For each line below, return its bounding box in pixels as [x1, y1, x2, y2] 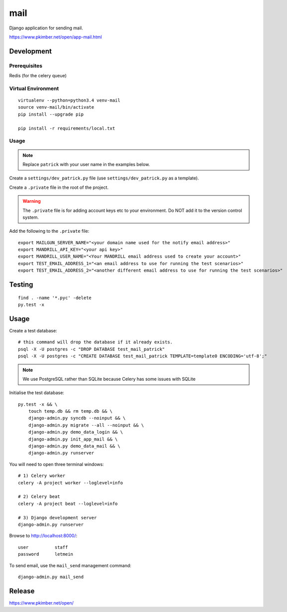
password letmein [18, 551, 74, 557]
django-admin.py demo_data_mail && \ [28, 444, 120, 449]
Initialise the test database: [9, 390, 65, 396]
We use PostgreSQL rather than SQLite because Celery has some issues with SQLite [22, 376, 196, 382]
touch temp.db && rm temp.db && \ [28, 409, 113, 414]
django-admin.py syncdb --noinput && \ [28, 415, 126, 421]
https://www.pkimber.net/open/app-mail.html [9, 34, 102, 40]
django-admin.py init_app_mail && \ [28, 436, 118, 442]
